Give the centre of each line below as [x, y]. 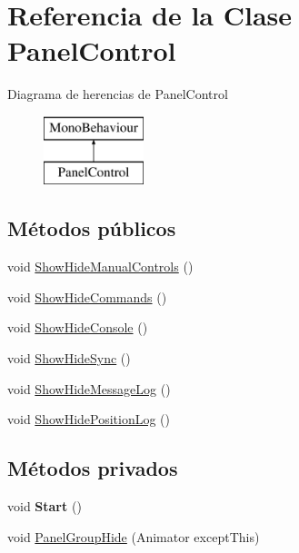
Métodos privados [93, 468]
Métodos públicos [92, 228]
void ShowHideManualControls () [100, 267]
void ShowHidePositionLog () [89, 419]
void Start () [45, 506]
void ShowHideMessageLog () [89, 388]
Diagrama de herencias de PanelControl [118, 94]
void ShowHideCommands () [87, 296]
